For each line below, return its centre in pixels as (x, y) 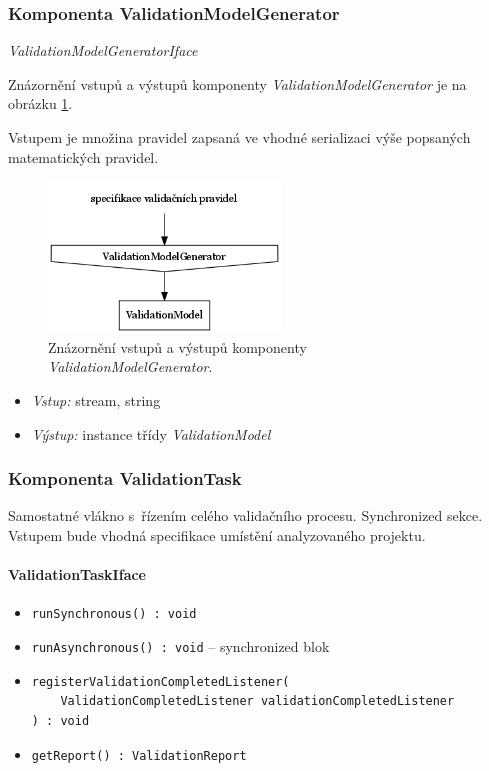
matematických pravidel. (83, 156)
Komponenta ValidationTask (125, 478)
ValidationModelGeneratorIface (103, 50)
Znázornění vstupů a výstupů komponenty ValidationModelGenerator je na (237, 83)
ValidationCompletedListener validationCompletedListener (257, 701)
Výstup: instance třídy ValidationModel (151, 433)
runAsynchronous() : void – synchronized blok (180, 646)
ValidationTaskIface (77, 574)
